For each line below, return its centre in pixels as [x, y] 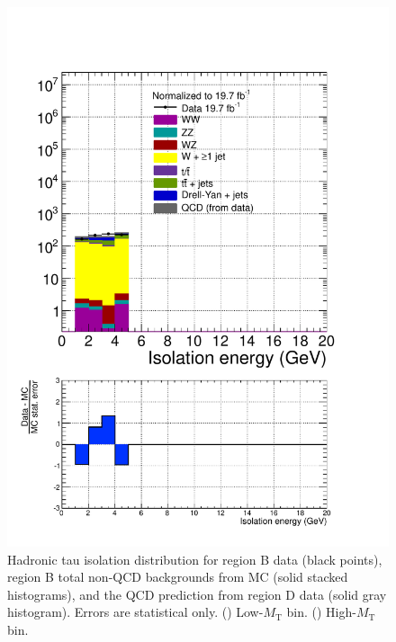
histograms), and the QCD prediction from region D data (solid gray [197, 594]
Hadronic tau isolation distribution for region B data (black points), [195, 559]
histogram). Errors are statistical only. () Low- [135, 612]
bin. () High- [321, 612]
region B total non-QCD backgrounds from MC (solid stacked [178, 577]
